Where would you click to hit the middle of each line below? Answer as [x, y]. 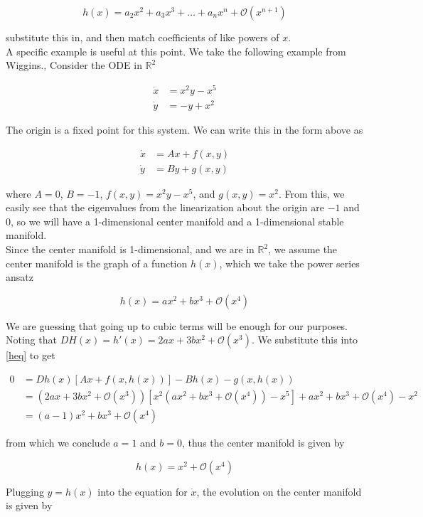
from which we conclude [58, 443]
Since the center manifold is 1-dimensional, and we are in [130, 249]
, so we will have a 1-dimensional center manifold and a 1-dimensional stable [177, 221]
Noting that [31, 340]
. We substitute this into [305, 340]
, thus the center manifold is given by [263, 443]
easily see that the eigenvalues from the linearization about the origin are [165, 207]
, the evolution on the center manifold [279, 491]
